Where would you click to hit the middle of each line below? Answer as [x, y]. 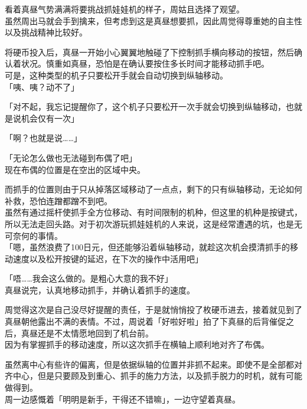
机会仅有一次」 [50, 118]
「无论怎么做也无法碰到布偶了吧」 [71, 157]
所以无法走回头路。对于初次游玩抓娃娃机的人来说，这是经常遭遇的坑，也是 [149, 223]
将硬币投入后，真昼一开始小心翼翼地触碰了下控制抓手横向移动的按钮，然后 [149, 52]
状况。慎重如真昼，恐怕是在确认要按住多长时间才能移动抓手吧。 [145, 63]
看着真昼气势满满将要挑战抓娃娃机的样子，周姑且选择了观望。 [125, 9]
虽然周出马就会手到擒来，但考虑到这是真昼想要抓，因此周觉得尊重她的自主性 [153, 20]
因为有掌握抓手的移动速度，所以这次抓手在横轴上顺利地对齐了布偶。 [137, 344]
